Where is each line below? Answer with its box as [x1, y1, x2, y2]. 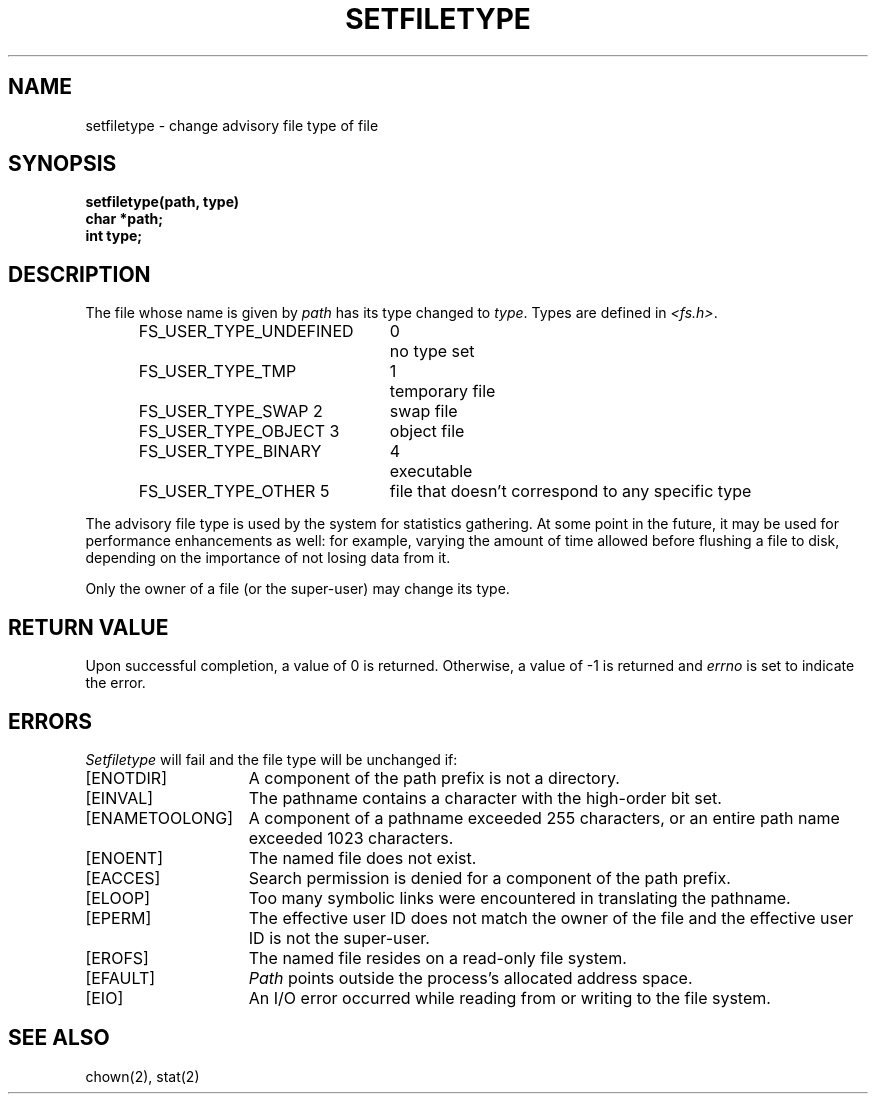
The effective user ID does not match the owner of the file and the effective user [248, 907, 854, 928]
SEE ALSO [8, 1025, 110, 1051]
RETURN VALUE [8, 614, 169, 640]
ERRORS [8, 708, 93, 734]
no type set [389, 341, 475, 362]
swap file [389, 401, 458, 422]
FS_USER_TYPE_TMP [138, 361, 297, 382]
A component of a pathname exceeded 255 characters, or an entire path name [248, 807, 840, 828]
